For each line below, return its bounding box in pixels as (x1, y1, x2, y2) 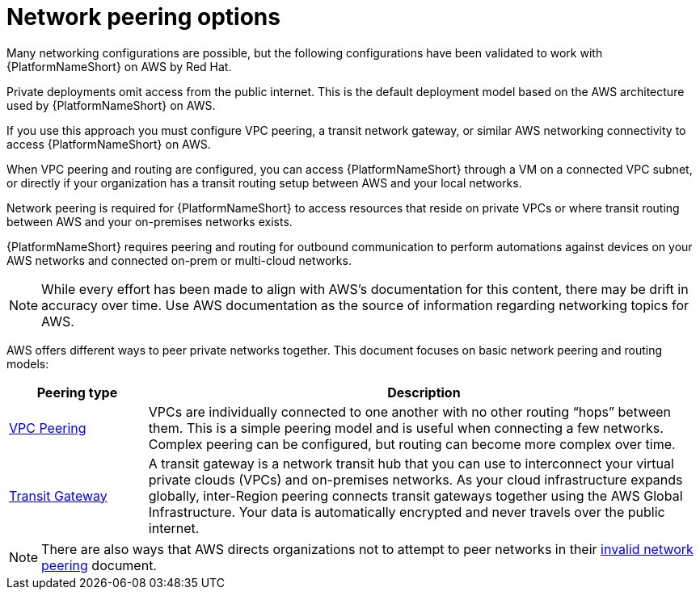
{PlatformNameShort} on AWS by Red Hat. (6, 59, 232, 73)
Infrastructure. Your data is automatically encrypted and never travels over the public (148, 503, 665, 520)
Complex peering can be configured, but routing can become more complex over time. (148, 435, 676, 452)
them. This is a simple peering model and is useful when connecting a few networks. (148, 419, 664, 436)
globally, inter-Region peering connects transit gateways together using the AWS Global (148, 487, 683, 504)
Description (387, 384, 461, 401)
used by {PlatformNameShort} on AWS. (6, 98, 216, 112)
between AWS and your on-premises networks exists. (6, 214, 293, 229)
